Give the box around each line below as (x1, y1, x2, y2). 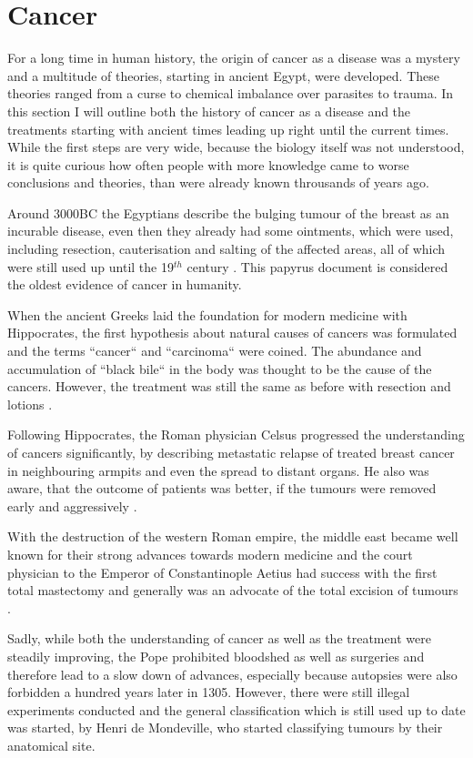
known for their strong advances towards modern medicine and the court (7, 544, 413, 563)
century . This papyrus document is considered (186, 257, 448, 276)
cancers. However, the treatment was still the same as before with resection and (7, 377, 451, 396)
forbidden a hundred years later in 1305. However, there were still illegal (7, 682, 410, 702)
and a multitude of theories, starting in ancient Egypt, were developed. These (7, 66, 439, 85)
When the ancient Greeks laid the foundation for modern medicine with (7, 305, 408, 324)
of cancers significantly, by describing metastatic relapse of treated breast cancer (7, 443, 455, 461)
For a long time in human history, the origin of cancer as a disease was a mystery (7, 48, 460, 67)
